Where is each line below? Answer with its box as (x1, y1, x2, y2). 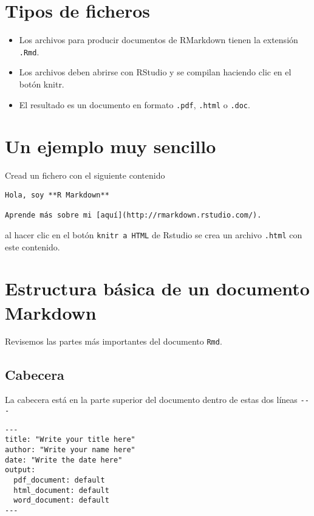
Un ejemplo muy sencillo (5, 134, 216, 159)
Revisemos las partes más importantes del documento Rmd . (5, 335, 222, 348)
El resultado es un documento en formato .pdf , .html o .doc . (19, 98, 250, 111)
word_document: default (13, 496, 109, 505)
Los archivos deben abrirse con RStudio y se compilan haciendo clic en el (19, 66, 292, 78)
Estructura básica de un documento (5, 276, 310, 301)
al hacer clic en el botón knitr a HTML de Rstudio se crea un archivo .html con (5, 228, 302, 241)
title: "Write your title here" (5, 435, 135, 444)
